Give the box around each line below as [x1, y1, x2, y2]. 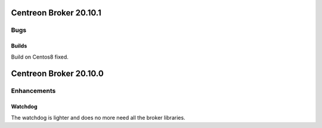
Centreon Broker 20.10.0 [11, 69, 104, 79]
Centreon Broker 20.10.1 [11, 8, 101, 18]
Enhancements [11, 87, 56, 95]
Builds [11, 42, 27, 50]
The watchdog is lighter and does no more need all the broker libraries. [11, 114, 185, 121]
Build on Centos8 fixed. [11, 53, 69, 60]
